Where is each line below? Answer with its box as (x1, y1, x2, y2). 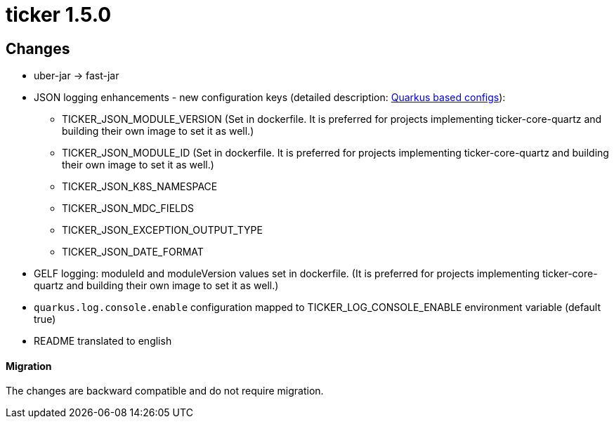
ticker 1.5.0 (6, 3, 112, 27)
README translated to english (34, 335, 172, 347)
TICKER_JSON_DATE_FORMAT (62, 246, 204, 258)
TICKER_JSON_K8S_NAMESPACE (62, 180, 218, 193)
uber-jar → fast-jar (34, 69, 119, 82)
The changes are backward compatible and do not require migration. (6, 385, 324, 397)
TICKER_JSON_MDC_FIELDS (62, 202, 195, 215)
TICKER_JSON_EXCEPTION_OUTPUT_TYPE (62, 224, 263, 237)
